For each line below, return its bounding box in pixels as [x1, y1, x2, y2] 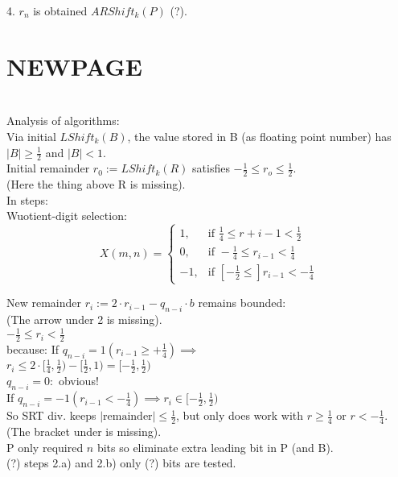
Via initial [6, 127, 56, 144]
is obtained [33, 2, 88, 19]
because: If [6, 340, 59, 357]
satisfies [192, 160, 230, 176]
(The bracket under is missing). [6, 422, 162, 439]
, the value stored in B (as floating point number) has [127, 127, 392, 144]
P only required [6, 438, 84, 455]
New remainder [6, 294, 82, 311]
